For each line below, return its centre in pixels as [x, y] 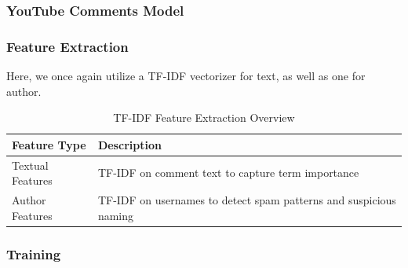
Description [129, 144]
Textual [30, 165]
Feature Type [49, 144]
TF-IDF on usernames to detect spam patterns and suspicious [247, 200]
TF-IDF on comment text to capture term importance [228, 173]
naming [116, 215]
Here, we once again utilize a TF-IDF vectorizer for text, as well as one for [186, 76]
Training [34, 253]
